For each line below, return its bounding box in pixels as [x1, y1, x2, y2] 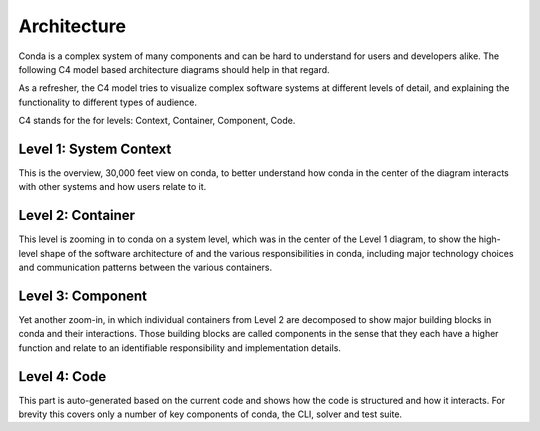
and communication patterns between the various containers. [18, 261, 273, 274]
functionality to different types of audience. [18, 96, 197, 108]
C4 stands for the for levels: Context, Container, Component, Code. [18, 115, 296, 127]
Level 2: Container [18, 207, 135, 224]
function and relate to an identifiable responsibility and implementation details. [18, 341, 342, 354]
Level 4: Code [18, 368, 107, 385]
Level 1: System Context [18, 140, 172, 157]
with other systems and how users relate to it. [18, 181, 207, 193]
